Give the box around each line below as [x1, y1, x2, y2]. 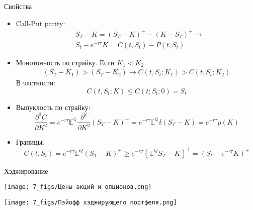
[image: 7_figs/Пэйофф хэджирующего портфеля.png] [4, 198, 177, 206]
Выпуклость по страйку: [16, 101, 91, 112]
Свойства [4, 1, 32, 11]
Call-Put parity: [16, 18, 65, 28]
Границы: [16, 137, 44, 147]
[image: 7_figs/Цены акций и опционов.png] [4, 183, 152, 191]
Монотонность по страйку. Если [16, 57, 115, 67]
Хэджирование [4, 165, 48, 176]
